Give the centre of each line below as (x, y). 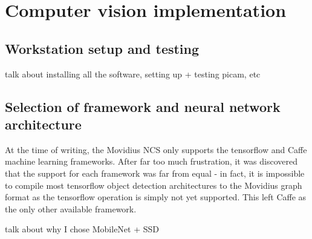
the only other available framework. (71, 208)
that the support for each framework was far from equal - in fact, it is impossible (155, 173)
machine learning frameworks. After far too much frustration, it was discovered (151, 161)
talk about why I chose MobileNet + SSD (82, 229)
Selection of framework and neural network (143, 106)
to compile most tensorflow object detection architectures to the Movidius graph (154, 185)
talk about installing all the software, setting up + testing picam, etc (133, 74)
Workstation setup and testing (102, 48)
